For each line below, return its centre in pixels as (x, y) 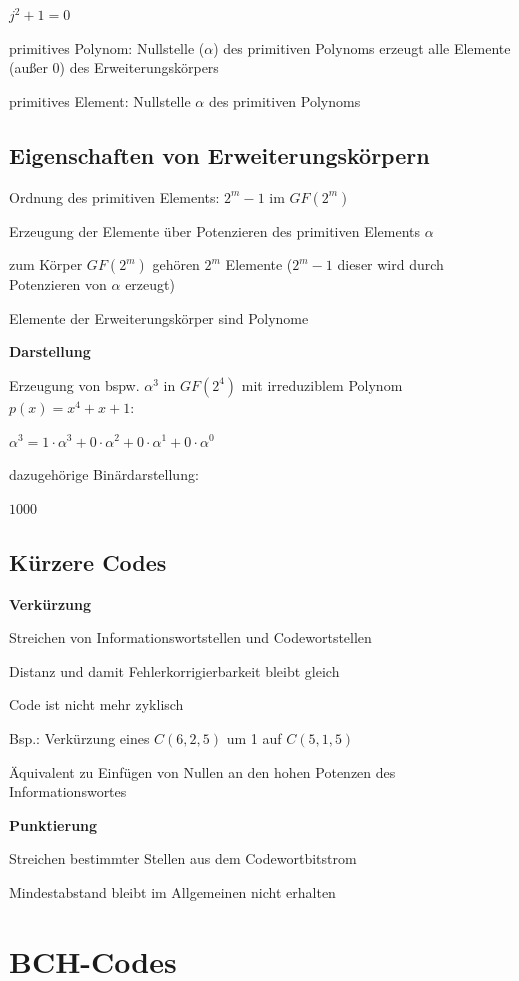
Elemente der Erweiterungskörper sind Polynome (159, 317)
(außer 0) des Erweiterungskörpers (114, 67)
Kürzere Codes (88, 561)
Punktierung (53, 824)
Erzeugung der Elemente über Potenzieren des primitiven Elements (215, 230)
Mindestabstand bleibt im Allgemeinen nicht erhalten (172, 891)
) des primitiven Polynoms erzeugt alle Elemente (362, 47)
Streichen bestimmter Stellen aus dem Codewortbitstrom (183, 858)
